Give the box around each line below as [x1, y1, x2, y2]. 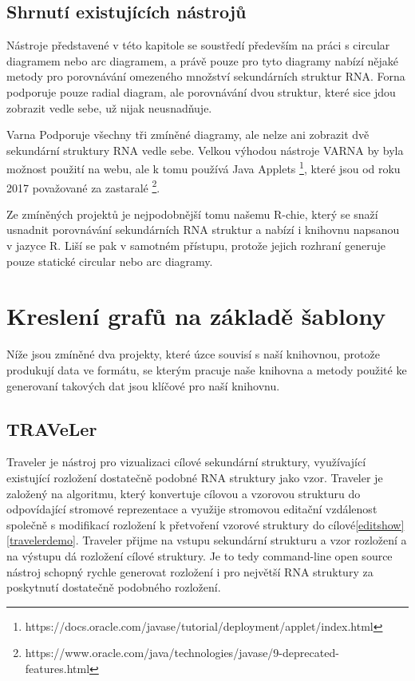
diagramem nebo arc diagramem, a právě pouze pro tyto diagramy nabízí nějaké [6, 52, 399, 69]
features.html [25, 659, 90, 676]
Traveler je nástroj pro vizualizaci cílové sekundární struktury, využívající [6, 453, 366, 470]
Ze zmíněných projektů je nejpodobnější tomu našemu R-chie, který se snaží [6, 205, 378, 222]
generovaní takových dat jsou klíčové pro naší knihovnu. [6, 377, 280, 394]
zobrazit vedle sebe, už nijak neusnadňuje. [6, 99, 212, 116]
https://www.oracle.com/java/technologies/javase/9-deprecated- [25, 644, 339, 661]
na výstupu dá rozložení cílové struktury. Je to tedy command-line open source [6, 547, 393, 564]
